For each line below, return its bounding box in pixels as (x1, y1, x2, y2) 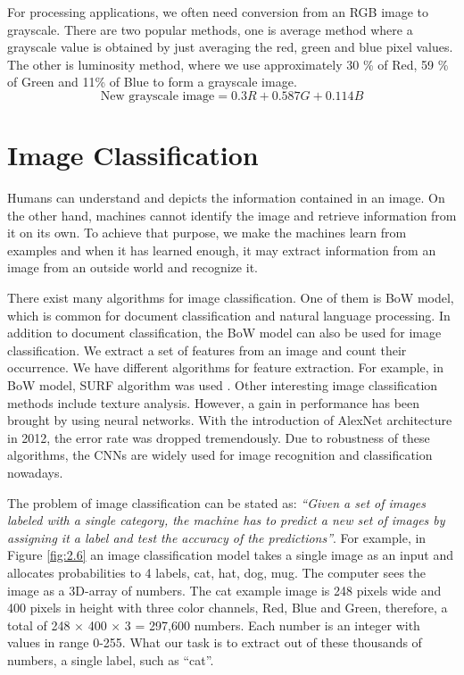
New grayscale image (100, 89, 215, 103)
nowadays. (7, 463, 63, 481)
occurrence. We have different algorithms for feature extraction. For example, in (7, 358, 444, 377)
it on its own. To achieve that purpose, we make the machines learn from (7, 223, 407, 242)
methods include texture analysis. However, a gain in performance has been (7, 393, 420, 412)
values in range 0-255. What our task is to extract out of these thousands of (7, 633, 422, 652)
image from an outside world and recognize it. (7, 258, 258, 277)
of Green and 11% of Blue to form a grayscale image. (7, 72, 297, 91)
